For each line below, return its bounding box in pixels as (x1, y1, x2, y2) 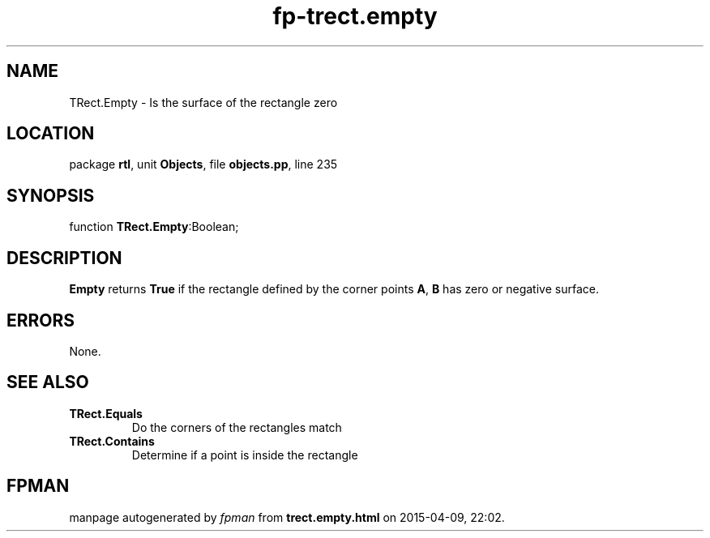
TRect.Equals (69, 406, 143, 421)
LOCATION (6, 123, 95, 144)
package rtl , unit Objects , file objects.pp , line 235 (69, 157, 338, 172)
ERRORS (6, 310, 75, 331)
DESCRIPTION (6, 247, 122, 268)
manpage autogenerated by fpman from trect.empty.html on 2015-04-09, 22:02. (69, 510, 505, 524)
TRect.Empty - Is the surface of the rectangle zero (69, 95, 338, 109)
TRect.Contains (69, 433, 155, 448)
